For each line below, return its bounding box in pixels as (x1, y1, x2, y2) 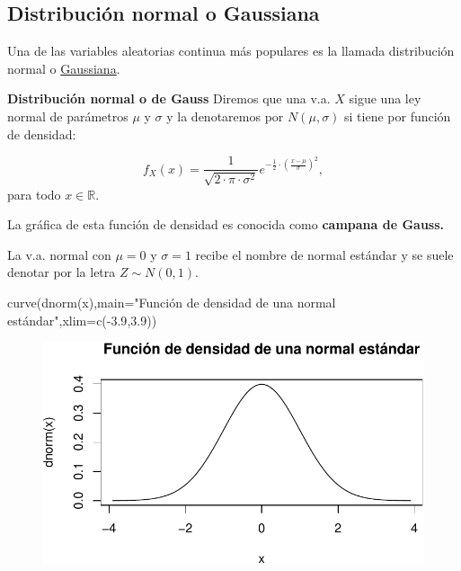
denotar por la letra (7, 263, 116, 281)
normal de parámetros (7, 106, 129, 125)
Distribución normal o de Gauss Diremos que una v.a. (7, 89, 331, 108)
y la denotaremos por (166, 106, 284, 125)
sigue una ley (349, 89, 421, 108)
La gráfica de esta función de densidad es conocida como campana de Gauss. (7, 215, 445, 234)
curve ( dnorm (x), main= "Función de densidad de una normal (7, 293, 336, 311)
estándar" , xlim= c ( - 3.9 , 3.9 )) (7, 310, 157, 329)
